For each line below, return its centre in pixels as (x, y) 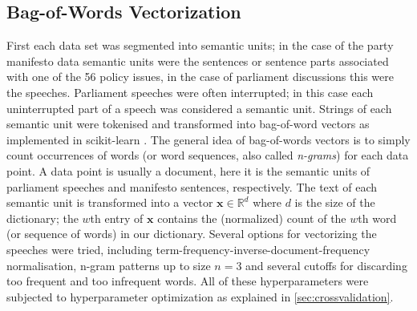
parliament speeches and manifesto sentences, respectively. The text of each (192, 186)
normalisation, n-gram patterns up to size (109, 265)
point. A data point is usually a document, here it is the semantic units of (188, 170)
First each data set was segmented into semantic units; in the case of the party (200, 45)
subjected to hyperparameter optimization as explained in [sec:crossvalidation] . (200, 296)
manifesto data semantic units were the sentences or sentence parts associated (198, 61)
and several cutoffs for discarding (326, 265)
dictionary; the (43, 218)
